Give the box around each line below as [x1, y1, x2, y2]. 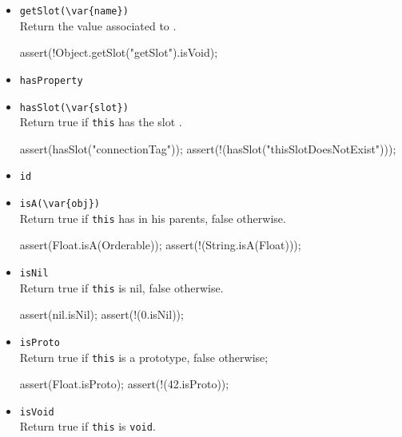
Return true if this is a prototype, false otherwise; [19, 348, 269, 365]
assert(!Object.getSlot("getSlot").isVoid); [19, 44, 218, 61]
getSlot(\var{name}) [19, 6, 129, 17]
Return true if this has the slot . [19, 113, 182, 130]
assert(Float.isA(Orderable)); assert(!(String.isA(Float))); [19, 236, 301, 253]
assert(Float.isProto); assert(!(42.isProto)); [19, 375, 229, 392]
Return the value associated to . [19, 17, 177, 34]
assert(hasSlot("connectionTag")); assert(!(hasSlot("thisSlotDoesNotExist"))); [19, 140, 396, 157]
